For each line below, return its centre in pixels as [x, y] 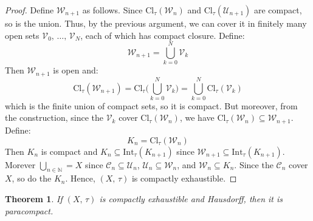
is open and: [76, 70]
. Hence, [80, 178]
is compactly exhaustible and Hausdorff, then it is [191, 198]
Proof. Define [29, 10]
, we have [197, 117]
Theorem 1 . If [34, 198]
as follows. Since [112, 10]
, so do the [32, 178]
